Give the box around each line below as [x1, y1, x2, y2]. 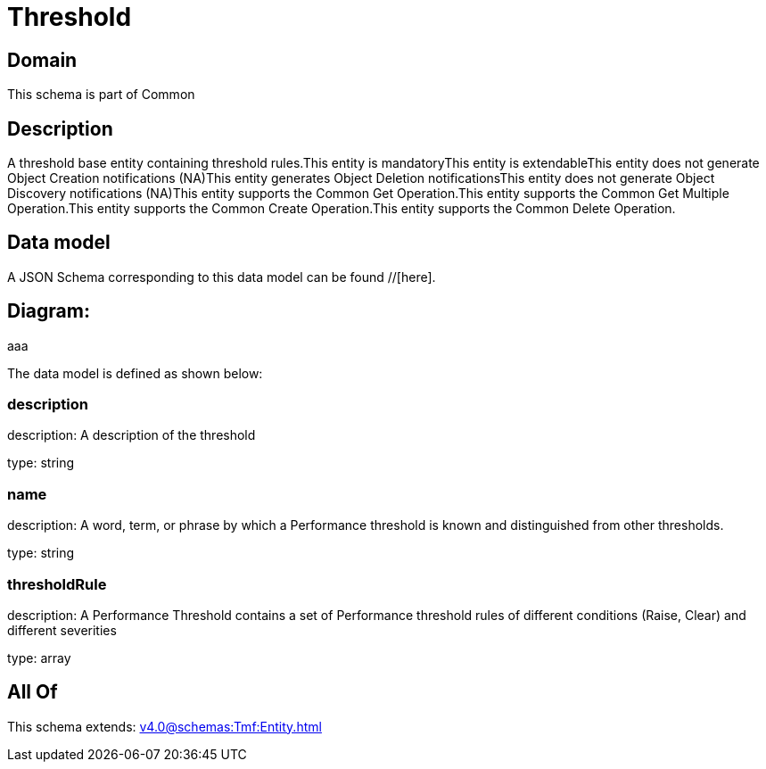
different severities [7, 622, 117, 638]
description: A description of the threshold [7, 427, 256, 443]
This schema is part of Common [7, 87, 195, 103]
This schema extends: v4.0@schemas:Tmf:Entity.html [7, 718, 322, 734]
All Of [7, 681, 58, 704]
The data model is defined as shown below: [7, 365, 263, 381]
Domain [7, 48, 78, 71]
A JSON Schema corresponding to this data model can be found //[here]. [7, 269, 436, 285]
